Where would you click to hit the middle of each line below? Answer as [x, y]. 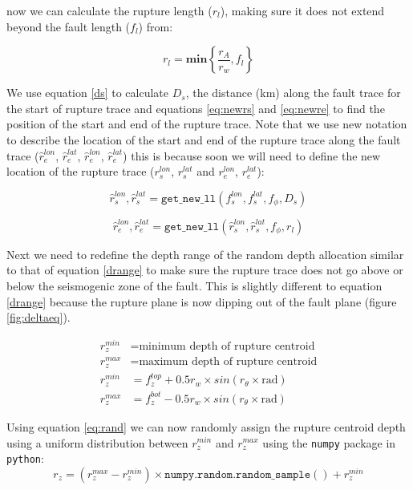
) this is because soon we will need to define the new [252, 155]
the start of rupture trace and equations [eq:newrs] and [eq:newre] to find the [196, 108]
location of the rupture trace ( [81, 171]
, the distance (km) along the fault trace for [293, 93]
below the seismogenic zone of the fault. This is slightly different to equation [194, 285]
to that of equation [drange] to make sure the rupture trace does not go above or [205, 270]
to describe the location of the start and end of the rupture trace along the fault [204, 139]
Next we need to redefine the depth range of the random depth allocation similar [205, 254]
